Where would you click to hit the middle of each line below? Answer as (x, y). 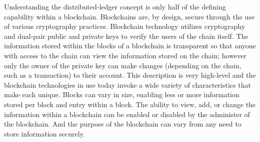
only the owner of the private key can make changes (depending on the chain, (123, 65)
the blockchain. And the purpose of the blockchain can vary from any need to (123, 124)
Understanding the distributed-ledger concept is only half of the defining (115, 6)
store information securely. (44, 133)
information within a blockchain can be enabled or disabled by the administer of (127, 114)
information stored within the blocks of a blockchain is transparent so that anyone (130, 46)
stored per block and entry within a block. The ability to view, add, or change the (130, 104)
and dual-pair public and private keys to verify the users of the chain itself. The (126, 36)
